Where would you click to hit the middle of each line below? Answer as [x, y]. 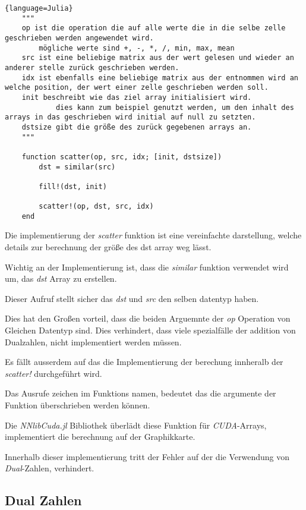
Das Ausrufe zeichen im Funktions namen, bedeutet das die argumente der [141, 393]
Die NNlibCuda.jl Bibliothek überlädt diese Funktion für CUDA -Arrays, [136, 425]
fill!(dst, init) [73, 186]
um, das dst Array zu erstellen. [61, 278]
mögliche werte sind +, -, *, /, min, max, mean [137, 48]
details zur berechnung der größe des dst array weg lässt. [108, 247]
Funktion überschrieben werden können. [78, 404]
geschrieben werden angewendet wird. [79, 38]
